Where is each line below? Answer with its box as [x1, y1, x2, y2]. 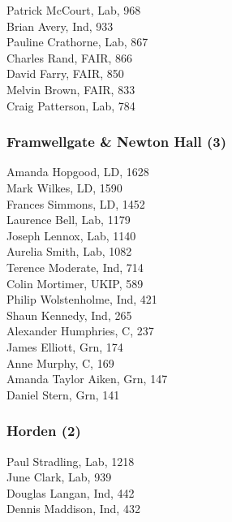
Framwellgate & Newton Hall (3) [6, 132, 227, 152]
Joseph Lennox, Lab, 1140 [6, 226, 136, 244]
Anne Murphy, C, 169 [6, 354, 114, 371]
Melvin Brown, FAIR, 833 [6, 80, 135, 97]
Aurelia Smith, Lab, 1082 [6, 243, 132, 260]
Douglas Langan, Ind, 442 [6, 484, 135, 501]
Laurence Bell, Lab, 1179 [6, 211, 131, 228]
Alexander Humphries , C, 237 [6, 322, 154, 339]
